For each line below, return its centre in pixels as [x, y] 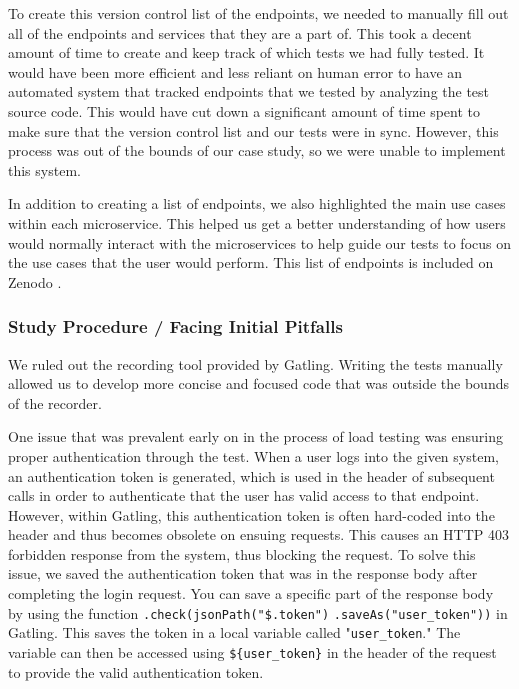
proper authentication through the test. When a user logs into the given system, [253, 455]
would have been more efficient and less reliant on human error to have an [235, 71]
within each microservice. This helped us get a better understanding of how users [257, 222]
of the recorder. [55, 402]
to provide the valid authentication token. [136, 671]
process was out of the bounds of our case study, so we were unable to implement [257, 150]
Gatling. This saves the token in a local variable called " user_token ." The [234, 632]
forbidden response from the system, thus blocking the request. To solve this [242, 553]
